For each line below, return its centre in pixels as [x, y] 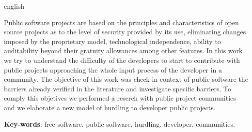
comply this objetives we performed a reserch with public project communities [120, 98]
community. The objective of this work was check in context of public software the [126, 79]
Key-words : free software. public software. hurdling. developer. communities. [119, 124]
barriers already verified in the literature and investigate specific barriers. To [118, 88]
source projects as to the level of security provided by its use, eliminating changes [125, 32]
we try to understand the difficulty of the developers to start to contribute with [122, 60]
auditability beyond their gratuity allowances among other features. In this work [123, 51]
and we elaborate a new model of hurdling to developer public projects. [110, 107]
